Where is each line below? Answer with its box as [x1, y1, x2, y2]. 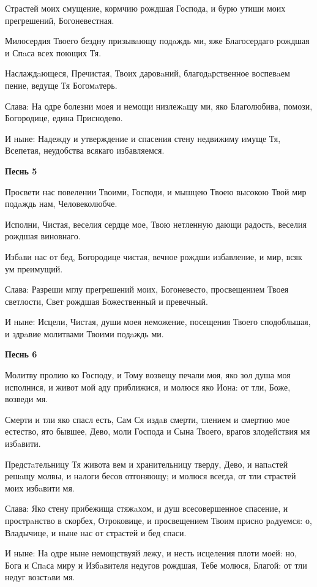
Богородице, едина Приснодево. [5, 111, 123, 124]
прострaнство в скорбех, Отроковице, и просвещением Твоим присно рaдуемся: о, [5, 514, 312, 526]
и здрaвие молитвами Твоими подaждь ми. [5, 327, 164, 340]
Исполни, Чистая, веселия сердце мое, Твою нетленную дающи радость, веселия [5, 217, 307, 230]
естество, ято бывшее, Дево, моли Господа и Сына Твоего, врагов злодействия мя [5, 425, 310, 438]
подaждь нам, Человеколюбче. [5, 197, 117, 210]
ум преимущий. [5, 262, 63, 275]
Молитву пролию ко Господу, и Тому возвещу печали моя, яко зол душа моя [5, 368, 291, 381]
